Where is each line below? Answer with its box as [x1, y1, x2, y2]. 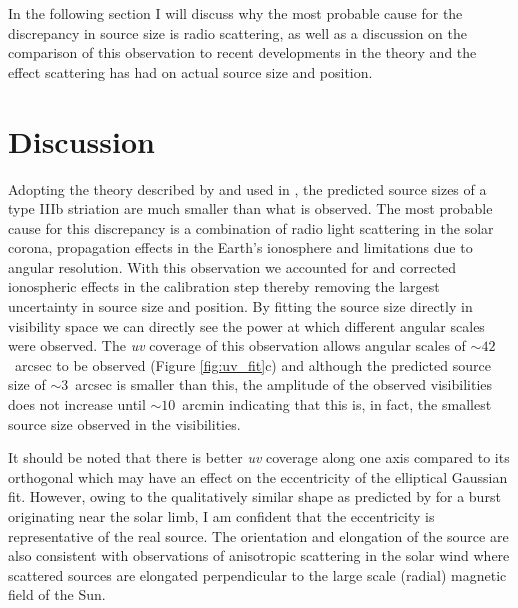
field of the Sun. [8, 584, 106, 605]
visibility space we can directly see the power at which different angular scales [8, 315, 485, 336]
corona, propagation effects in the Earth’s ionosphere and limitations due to [8, 237, 473, 258]
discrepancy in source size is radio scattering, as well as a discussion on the [8, 22, 467, 43]
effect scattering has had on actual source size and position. [8, 61, 373, 82]
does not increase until [8, 394, 146, 415]
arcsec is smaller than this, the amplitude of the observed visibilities [75, 374, 493, 395]
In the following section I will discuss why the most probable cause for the [8, 3, 463, 23]
